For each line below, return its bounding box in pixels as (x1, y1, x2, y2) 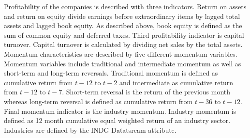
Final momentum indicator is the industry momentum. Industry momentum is (4, 106, 236, 116)
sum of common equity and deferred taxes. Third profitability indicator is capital (4, 30, 244, 40)
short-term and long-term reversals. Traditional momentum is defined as (4, 68, 218, 78)
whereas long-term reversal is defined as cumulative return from (4, 96, 193, 106)
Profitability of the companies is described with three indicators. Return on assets (4, 1, 247, 11)
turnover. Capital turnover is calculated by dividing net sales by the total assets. (4, 39, 243, 49)
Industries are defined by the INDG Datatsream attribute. (4, 124, 176, 135)
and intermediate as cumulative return (119, 77, 234, 87)
